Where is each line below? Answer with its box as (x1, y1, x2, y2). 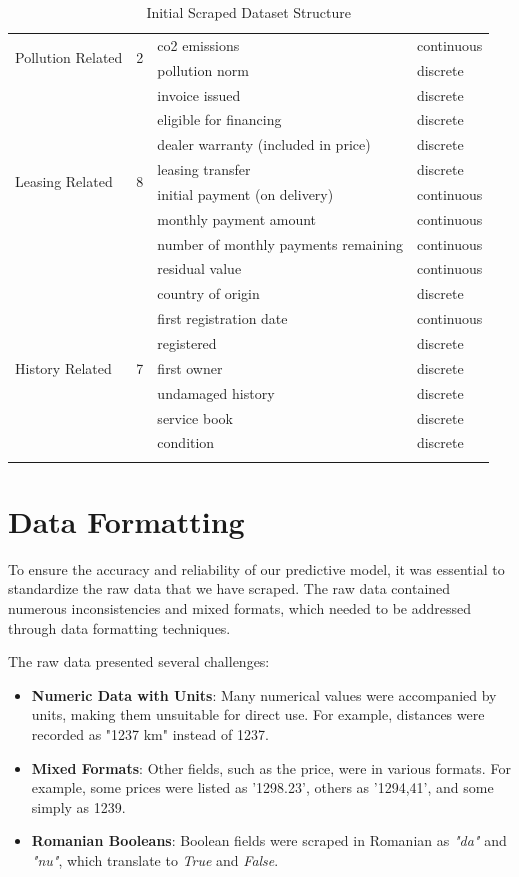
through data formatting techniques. (8, 617, 231, 638)
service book (157, 407, 233, 428)
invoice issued (157, 84, 241, 105)
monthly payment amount (157, 208, 317, 229)
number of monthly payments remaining (157, 233, 403, 254)
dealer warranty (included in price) (157, 134, 371, 155)
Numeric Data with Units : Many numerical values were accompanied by (31, 684, 497, 705)
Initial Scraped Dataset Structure (146, 2, 351, 22)
